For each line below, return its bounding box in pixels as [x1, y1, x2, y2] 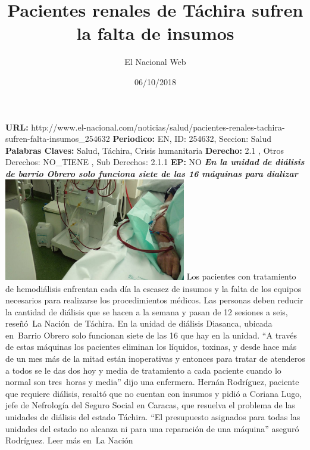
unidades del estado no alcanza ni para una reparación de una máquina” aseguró [5, 422, 299, 435]
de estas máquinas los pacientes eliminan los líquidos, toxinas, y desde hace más [5, 340, 297, 353]
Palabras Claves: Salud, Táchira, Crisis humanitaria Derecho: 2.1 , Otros [5, 144, 284, 156]
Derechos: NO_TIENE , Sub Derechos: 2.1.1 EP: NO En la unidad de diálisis [5, 156, 305, 168]
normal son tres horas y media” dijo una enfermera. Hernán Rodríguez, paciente [5, 375, 299, 388]
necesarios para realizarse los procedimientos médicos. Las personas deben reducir [5, 294, 303, 306]
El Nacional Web [124, 55, 186, 68]
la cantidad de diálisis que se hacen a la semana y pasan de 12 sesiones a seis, [5, 305, 288, 318]
